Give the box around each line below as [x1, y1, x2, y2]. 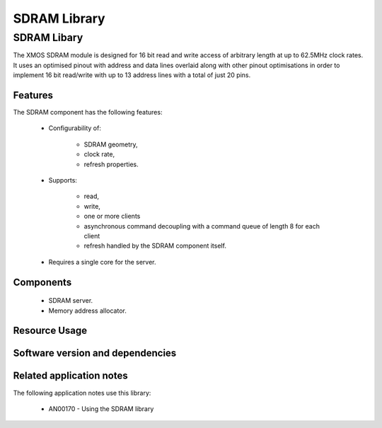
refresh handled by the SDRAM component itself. [83, 241, 226, 250]
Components [13, 276, 72, 288]
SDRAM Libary [13, 31, 83, 44]
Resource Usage [13, 325, 88, 337]
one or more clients [83, 212, 141, 221]
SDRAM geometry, [83, 140, 138, 149]
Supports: [48, 176, 78, 185]
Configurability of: [48, 124, 102, 132]
